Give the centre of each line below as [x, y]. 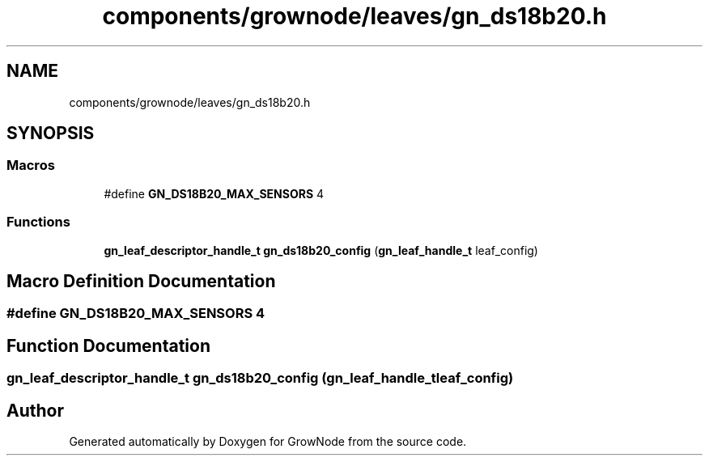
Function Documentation [108, 345]
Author [35, 410]
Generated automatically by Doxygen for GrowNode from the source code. [268, 442]
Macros [31, 165]
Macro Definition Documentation [141, 281]
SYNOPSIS [51, 134]
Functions [38, 222]
